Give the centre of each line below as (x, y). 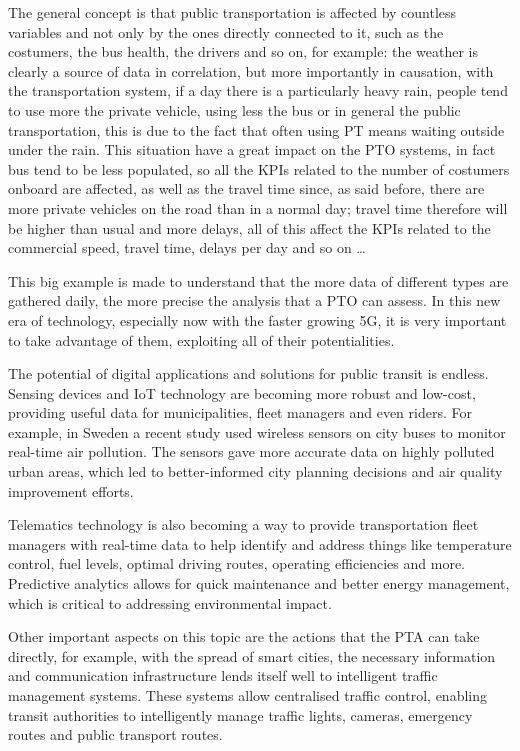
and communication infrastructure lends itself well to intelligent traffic (223, 675)
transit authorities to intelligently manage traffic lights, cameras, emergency (240, 714)
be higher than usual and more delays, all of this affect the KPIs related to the (249, 227)
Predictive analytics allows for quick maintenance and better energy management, (259, 583)
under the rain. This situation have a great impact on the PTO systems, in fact (252, 149)
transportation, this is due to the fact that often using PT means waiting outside (256, 129)
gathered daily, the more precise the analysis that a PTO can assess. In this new (254, 300)
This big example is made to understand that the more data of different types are (258, 280)
